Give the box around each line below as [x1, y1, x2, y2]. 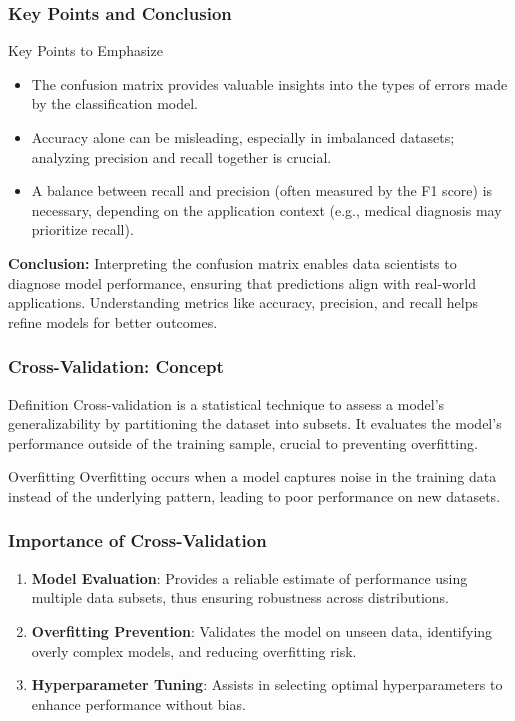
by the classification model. [31, 93, 199, 114]
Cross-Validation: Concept [8, 354, 224, 379]
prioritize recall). [31, 219, 134, 240]
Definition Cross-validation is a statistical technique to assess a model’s [8, 393, 445, 414]
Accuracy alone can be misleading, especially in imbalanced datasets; [31, 127, 455, 147]
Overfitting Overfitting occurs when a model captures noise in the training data [8, 466, 497, 487]
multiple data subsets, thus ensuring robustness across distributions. [31, 587, 450, 608]
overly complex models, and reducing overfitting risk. [31, 640, 357, 661]
